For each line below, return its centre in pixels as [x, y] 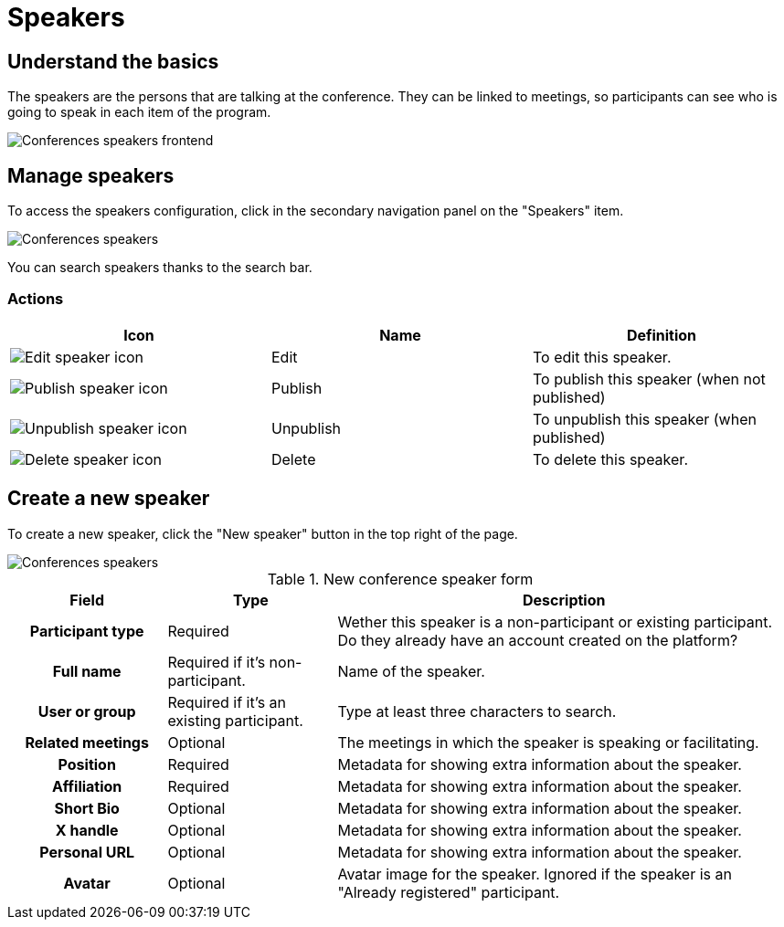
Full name [87, 671]
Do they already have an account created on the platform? [538, 640]
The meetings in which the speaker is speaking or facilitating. [548, 742]
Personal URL [87, 852]
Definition [662, 335]
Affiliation [87, 786]
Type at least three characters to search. [477, 711]
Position [87, 764]
